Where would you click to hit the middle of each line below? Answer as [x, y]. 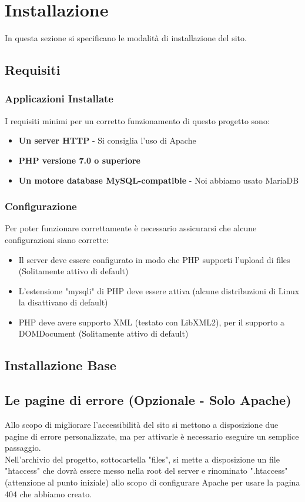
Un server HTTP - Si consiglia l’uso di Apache [107, 140]
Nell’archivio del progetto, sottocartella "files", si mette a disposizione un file [142, 459]
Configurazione [41, 206]
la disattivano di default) [63, 302]
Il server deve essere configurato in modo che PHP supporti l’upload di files [154, 259]
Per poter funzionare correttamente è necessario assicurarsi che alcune [131, 228]
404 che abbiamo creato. [48, 493]
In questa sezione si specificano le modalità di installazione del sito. [126, 38]
